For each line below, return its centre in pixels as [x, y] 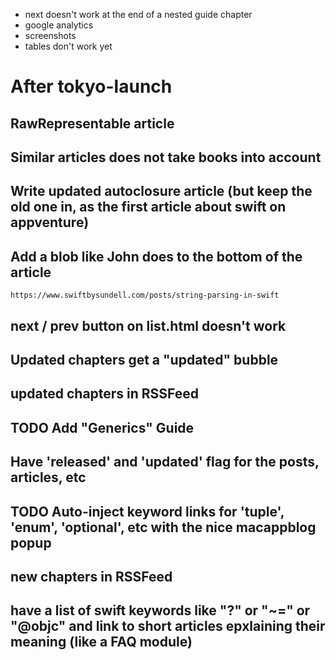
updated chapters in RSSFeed [105, 394]
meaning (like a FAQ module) [101, 642]
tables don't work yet [68, 46]
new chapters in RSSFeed [91, 576]
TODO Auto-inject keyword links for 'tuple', [147, 511]
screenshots [50, 35]
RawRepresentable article [92, 123]
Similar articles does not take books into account [166, 157]
